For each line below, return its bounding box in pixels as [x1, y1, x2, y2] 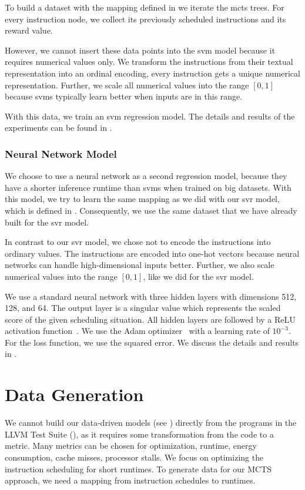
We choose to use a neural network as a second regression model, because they [5, 170, 287, 182]
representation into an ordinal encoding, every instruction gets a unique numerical [5, 67, 300, 79]
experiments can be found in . [5, 121, 112, 134]
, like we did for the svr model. [143, 270, 254, 282]
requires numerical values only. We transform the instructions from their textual [5, 55, 293, 68]
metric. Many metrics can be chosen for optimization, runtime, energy [5, 439, 257, 452]
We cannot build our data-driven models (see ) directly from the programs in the [5, 416, 297, 429]
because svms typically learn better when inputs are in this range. [5, 90, 243, 102]
